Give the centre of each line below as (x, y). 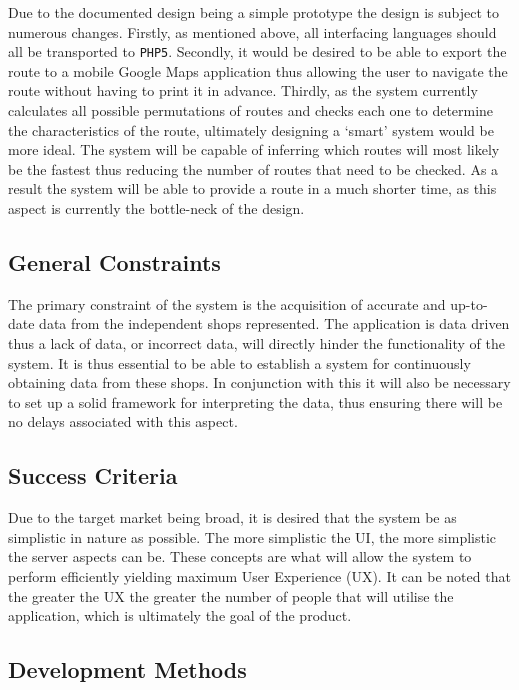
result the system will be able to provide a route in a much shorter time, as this (252, 188)
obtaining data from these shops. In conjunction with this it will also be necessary (259, 382)
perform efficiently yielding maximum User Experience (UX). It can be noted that (259, 575)
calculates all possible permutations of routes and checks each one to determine (251, 110)
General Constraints (114, 261)
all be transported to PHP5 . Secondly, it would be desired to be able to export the (257, 51)
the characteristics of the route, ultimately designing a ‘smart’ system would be (251, 129)
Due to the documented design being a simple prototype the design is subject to (253, 12)
